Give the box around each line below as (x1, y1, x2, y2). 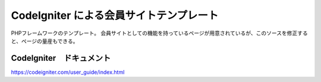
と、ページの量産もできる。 (11, 37, 78, 44)
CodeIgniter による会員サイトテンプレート (11, 9, 219, 22)
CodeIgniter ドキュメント (11, 53, 111, 63)
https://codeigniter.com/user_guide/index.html (11, 68, 125, 76)
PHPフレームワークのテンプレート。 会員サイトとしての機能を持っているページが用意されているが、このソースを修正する (11, 29, 309, 37)
